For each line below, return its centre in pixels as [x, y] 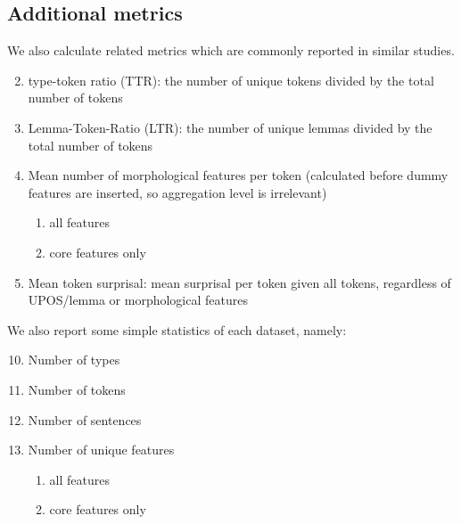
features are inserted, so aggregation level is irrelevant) [177, 192]
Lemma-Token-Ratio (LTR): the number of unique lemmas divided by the [230, 127]
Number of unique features [101, 450]
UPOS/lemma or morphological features [138, 300]
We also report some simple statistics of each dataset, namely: [177, 329]
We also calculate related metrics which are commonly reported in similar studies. [231, 50]
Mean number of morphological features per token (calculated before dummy [238, 175]
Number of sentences [85, 419]
